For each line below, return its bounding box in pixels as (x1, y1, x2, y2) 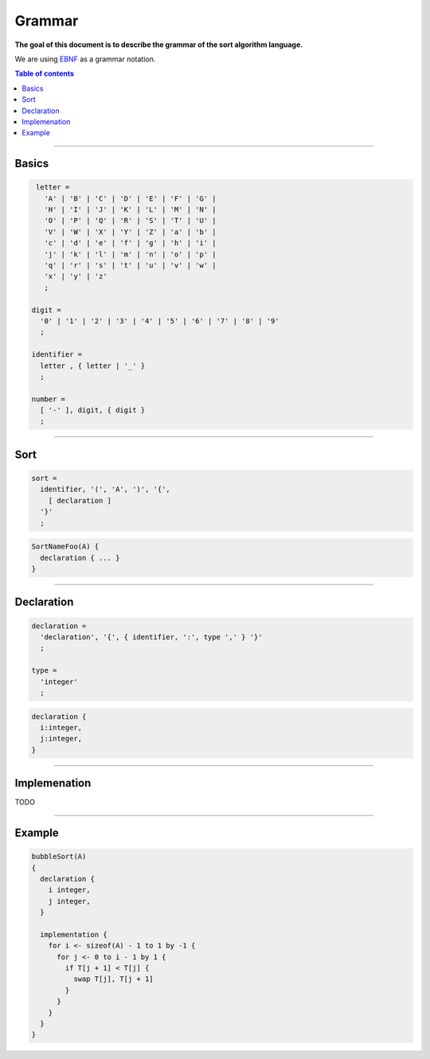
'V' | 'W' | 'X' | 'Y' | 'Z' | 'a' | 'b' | (44, 227, 217, 236)
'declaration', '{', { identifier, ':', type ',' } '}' (40, 632, 263, 641)
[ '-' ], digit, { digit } (40, 406, 146, 415)
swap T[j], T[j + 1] (72, 975, 154, 983)
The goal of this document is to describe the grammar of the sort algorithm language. (14, 40, 303, 49)
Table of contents (14, 68, 75, 79)
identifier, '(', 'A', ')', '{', (40, 485, 170, 494)
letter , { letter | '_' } (40, 361, 146, 370)
